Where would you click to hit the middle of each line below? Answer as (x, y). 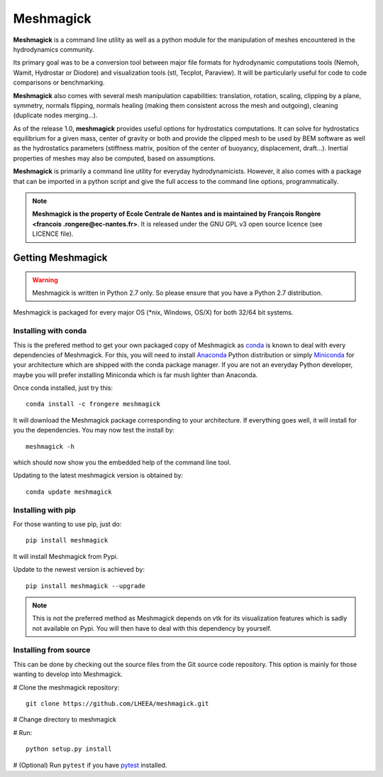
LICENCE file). (53, 234)
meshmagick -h (50, 446)
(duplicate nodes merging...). (55, 115)
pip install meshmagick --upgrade (85, 586)
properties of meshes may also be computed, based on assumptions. (114, 158)
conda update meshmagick (69, 491)
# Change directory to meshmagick (65, 719)
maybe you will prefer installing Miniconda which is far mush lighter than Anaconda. (135, 375)
